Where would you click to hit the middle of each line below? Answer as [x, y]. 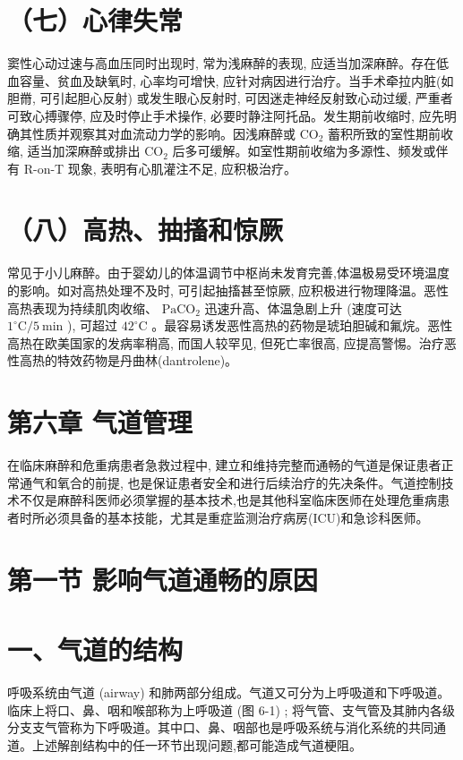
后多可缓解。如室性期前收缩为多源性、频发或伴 [310, 151]
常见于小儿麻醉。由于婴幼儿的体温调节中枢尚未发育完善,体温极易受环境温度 [228, 273]
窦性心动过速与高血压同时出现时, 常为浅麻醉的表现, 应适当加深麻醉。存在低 [228, 63]
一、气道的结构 [95, 649]
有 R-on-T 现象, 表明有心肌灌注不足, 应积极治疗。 [152, 168]
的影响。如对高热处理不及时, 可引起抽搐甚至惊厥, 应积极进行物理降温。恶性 [228, 290]
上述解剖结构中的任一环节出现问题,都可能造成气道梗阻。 [197, 744]
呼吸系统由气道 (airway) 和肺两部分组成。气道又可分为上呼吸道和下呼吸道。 [229, 692]
